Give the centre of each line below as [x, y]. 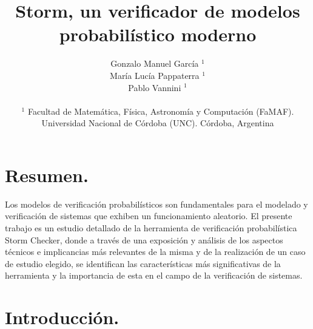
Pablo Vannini [155, 87]
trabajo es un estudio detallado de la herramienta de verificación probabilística [151, 228]
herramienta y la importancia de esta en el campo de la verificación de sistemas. [154, 275]
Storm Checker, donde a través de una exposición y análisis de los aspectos [144, 239]
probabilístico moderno [158, 34]
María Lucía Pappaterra [155, 75]
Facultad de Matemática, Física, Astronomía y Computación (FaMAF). [161, 111]
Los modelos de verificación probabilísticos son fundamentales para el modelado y [156, 204]
